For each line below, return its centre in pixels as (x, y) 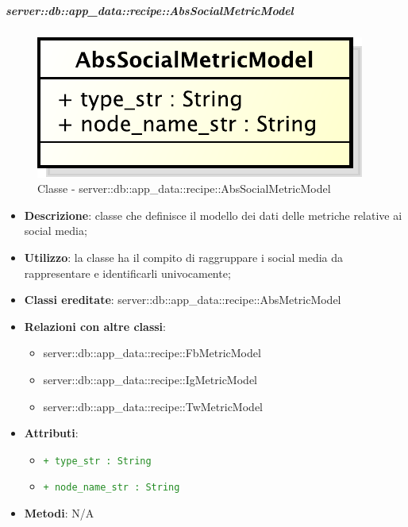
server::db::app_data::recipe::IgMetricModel (150, 379)
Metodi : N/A (59, 513)
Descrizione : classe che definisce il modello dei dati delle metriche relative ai (213, 215)
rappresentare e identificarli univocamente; (127, 273)
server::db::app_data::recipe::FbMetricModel (152, 353)
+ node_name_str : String (112, 488)
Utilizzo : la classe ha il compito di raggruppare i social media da (184, 257)
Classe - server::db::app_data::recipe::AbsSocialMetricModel (184, 188)
